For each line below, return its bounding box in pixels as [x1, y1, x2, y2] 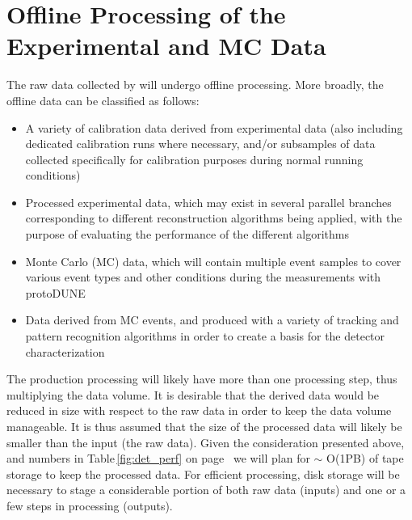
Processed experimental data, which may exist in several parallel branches [25, 193, 392, 210]
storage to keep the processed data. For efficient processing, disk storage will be [6, 465, 400, 482]
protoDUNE [25, 284, 86, 301]
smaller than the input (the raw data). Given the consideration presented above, [6, 433, 405, 450]
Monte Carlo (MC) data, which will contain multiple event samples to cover [25, 252, 401, 269]
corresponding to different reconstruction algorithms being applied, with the [25, 209, 402, 226]
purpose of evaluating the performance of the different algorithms [25, 226, 349, 243]
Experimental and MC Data [6, 29, 326, 62]
